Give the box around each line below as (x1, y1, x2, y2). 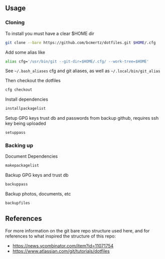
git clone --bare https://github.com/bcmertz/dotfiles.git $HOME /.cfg (5, 40, 156, 45)
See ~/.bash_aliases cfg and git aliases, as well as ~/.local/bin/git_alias (5, 68, 160, 74)
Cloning (5, 19, 25, 26)
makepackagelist (5, 163, 39, 168)
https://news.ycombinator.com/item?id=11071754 (12, 242, 114, 248)
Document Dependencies (5, 153, 58, 159)
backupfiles (5, 200, 30, 206)
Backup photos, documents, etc (5, 191, 71, 197)
